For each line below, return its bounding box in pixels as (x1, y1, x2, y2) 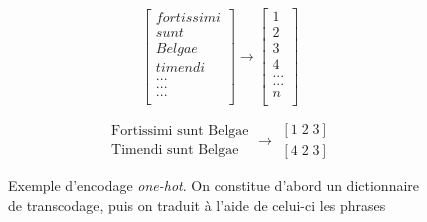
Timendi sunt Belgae (111, 143, 239, 158)
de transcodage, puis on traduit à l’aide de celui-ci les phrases (8, 194, 386, 215)
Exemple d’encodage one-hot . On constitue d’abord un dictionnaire (8, 175, 420, 196)
